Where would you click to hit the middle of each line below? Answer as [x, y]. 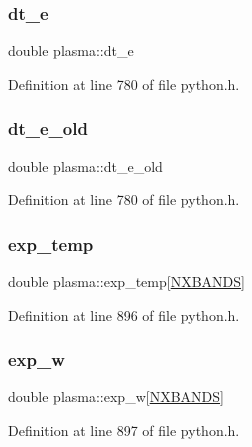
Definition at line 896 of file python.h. [124, 314]
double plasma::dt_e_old [85, 165]
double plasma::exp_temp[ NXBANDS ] [126, 281]
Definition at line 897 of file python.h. [124, 430]
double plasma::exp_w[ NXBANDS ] [116, 396]
